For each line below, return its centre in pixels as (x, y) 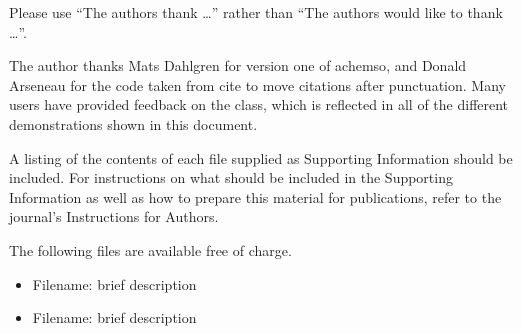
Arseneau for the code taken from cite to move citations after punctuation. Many (257, 84)
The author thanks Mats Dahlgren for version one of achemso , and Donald (238, 65)
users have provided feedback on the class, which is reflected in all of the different (259, 104)
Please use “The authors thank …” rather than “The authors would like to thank (256, 12)
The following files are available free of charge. (150, 249)
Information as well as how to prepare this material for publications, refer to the (255, 196)
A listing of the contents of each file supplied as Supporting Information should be (261, 157)
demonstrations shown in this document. (133, 123)
